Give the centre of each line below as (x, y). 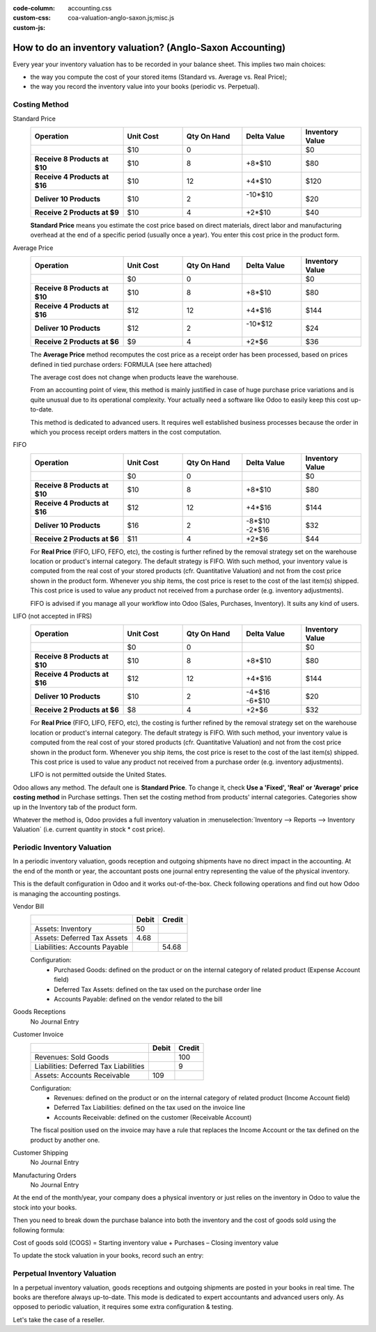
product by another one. (65, 1140)
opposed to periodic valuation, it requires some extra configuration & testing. (123, 1307)
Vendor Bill (29, 907)
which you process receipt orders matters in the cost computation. (126, 432)
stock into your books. (45, 1207)
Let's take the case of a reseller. (59, 1319)
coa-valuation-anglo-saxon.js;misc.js (121, 18)
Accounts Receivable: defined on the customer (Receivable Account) (153, 1117)
